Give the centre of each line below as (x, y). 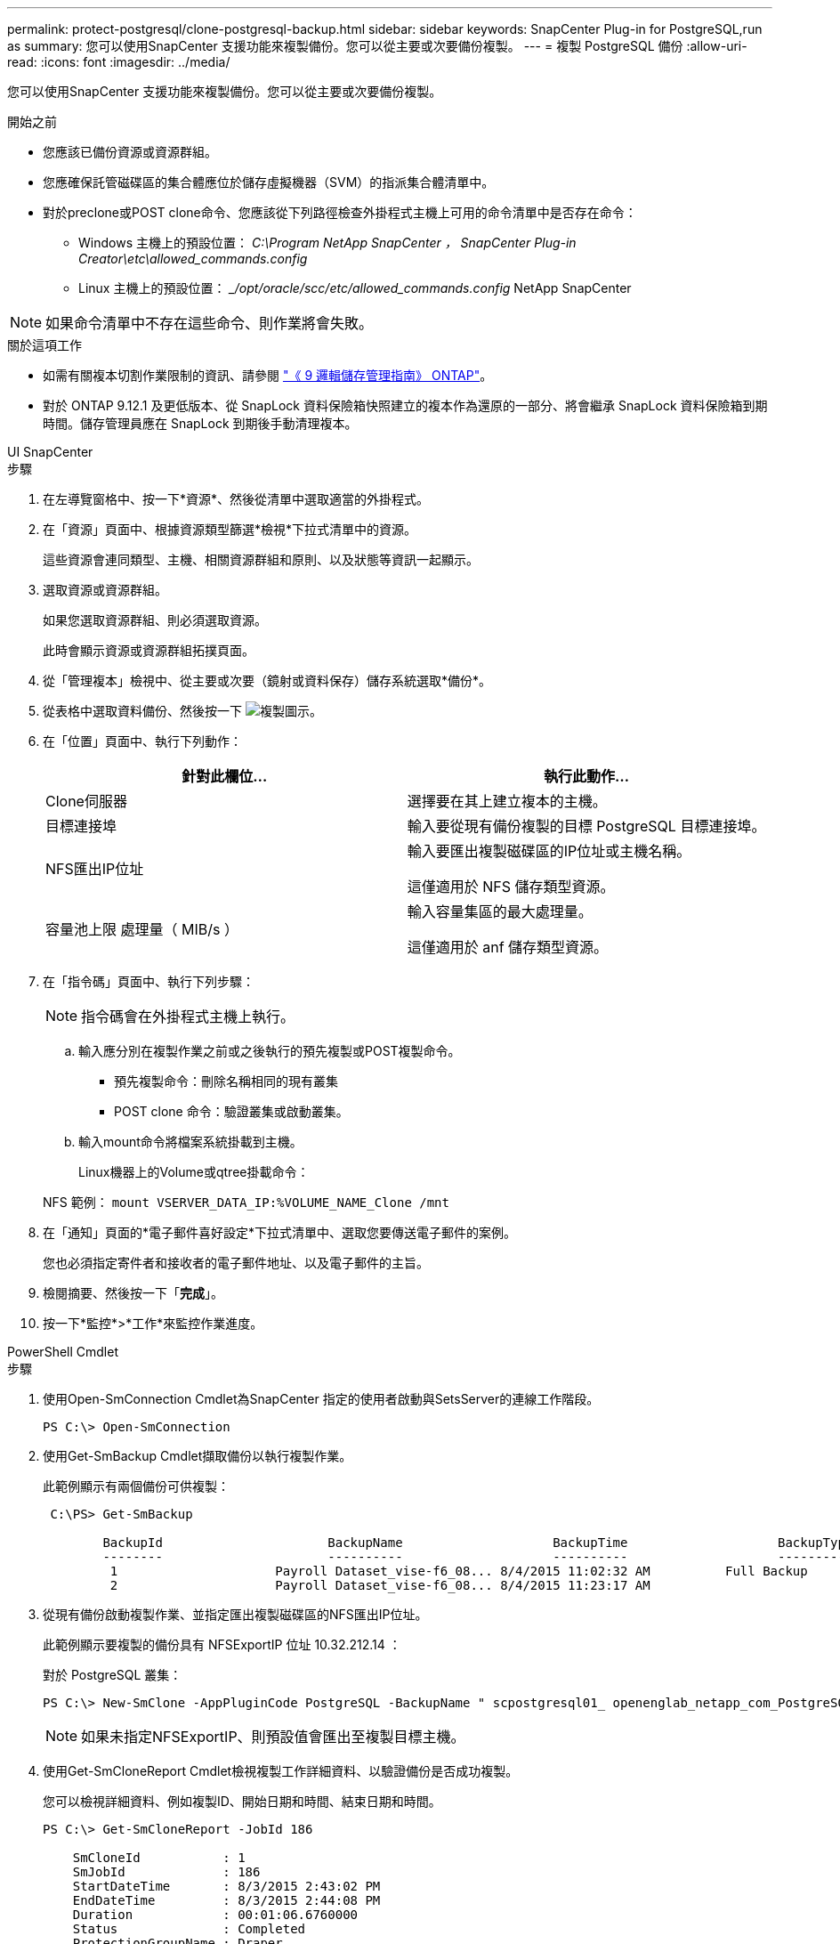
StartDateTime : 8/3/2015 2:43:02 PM (226, 1886)
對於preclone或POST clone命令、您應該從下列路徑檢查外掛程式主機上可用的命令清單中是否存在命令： (340, 212)
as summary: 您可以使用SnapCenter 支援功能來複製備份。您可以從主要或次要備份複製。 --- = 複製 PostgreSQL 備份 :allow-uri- (377, 46)
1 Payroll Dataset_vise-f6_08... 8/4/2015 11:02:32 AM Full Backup (459, 1571)
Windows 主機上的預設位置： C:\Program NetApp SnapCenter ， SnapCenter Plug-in (327, 243)
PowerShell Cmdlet (63, 1352)
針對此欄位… (225, 776)
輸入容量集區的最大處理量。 (500, 911)
